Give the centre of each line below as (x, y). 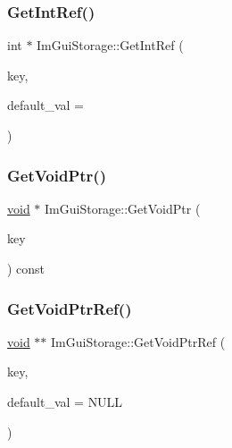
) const (26, 268)
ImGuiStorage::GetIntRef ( (110, 45)
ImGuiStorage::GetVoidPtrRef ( (138, 341)
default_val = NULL (65, 402)
